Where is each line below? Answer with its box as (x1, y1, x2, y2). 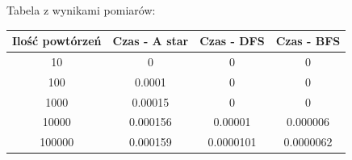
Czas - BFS (275, 32, 341, 49)
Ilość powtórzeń (12, 32, 102, 49)
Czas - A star (112, 32, 189, 49)
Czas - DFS (199, 32, 265, 49)
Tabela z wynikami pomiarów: (6, 2, 156, 18)
